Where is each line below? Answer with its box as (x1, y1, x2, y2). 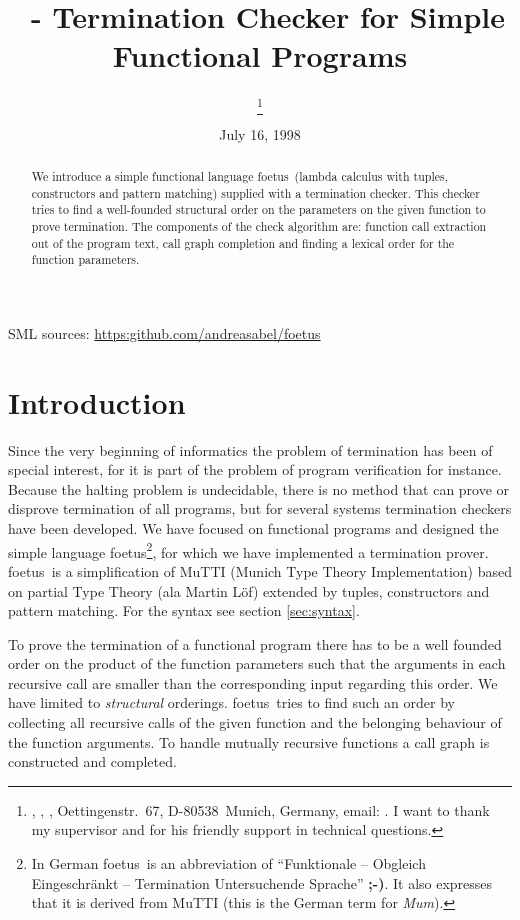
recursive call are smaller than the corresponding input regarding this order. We (8, 672, 498, 693)
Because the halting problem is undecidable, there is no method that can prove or (8, 478, 510, 499)
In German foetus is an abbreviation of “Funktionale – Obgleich (31, 853, 426, 874)
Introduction (8, 381, 186, 422)
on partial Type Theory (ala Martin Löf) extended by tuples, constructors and (8, 580, 490, 601)
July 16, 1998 (219, 123, 301, 144)
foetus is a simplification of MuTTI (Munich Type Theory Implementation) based (8, 560, 512, 581)
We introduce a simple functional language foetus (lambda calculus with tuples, (31, 168, 448, 185)
